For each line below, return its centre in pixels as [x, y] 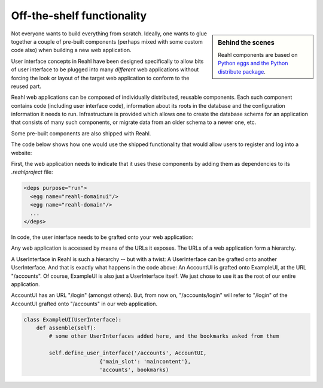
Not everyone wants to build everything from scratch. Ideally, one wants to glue [109, 34]
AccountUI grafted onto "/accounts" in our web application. [84, 304]
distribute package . [242, 71]
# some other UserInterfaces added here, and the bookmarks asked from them [164, 336]
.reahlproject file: [32, 172]
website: [22, 153]
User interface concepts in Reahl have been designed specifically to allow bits [107, 61]
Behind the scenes [246, 43]
